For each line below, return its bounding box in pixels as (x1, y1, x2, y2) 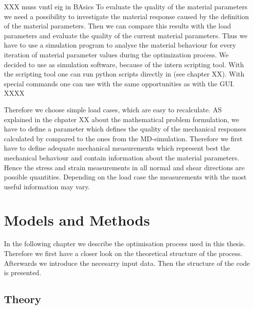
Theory (4, 291, 42, 307)
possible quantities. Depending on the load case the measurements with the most (4, 172, 247, 182)
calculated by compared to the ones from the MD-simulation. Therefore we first (4, 133, 243, 143)
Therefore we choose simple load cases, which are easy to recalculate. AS (4, 104, 222, 114)
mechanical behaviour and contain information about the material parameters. (4, 152, 239, 162)
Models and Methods (4, 210, 150, 230)
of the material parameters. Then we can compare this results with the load (4, 21, 231, 31)
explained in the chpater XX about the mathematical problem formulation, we (4, 114, 239, 124)
